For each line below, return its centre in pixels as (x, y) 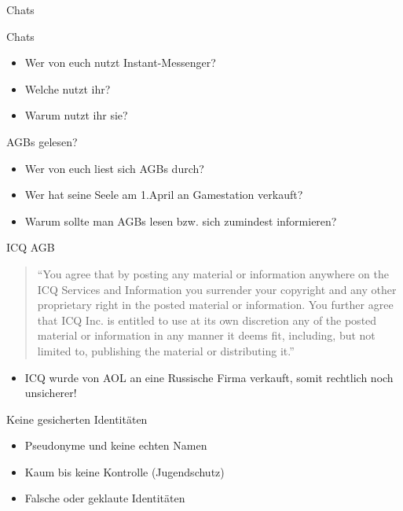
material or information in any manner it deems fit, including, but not (206, 335)
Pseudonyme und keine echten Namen (116, 445)
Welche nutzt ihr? (68, 88)
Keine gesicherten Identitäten (77, 419)
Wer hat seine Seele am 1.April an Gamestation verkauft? (164, 195)
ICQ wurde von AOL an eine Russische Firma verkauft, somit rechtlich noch (209, 377)
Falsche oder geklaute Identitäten (105, 498)
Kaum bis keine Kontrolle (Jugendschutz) (125, 471)
